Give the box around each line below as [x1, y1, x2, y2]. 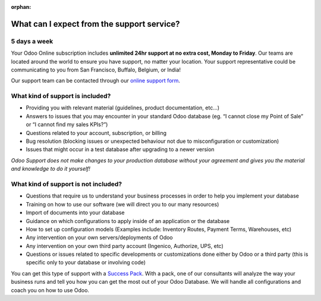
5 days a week [11, 37, 53, 45]
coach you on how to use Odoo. [11, 286, 89, 294]
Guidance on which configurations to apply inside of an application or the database [26, 217, 230, 224]
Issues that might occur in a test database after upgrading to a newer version [26, 146, 215, 153]
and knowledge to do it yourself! [11, 165, 90, 173]
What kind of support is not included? [11, 180, 122, 188]
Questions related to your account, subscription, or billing [26, 129, 166, 136]
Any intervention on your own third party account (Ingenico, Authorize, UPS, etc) [26, 242, 224, 249]
